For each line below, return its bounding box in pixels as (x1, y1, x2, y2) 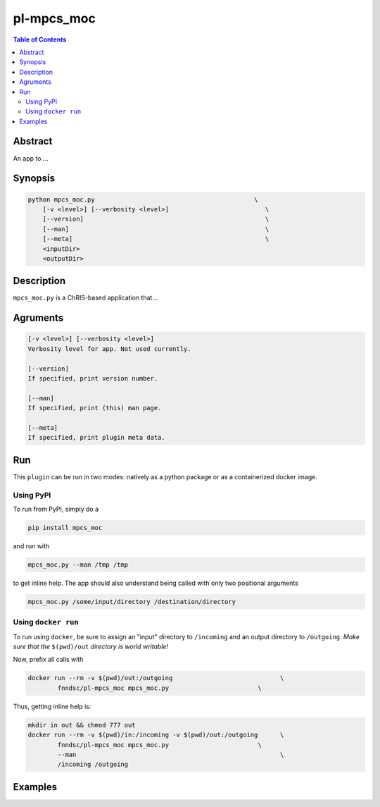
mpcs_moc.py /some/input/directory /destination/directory (27, 598, 236, 605)
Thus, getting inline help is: (13, 702, 91, 710)
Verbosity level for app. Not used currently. (27, 345, 191, 352)
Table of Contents (13, 35, 67, 44)
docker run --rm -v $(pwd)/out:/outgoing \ (27, 674, 284, 682)
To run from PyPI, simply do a (13, 505, 99, 513)
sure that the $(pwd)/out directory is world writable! (13, 642, 169, 651)
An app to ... (13, 154, 49, 162)
